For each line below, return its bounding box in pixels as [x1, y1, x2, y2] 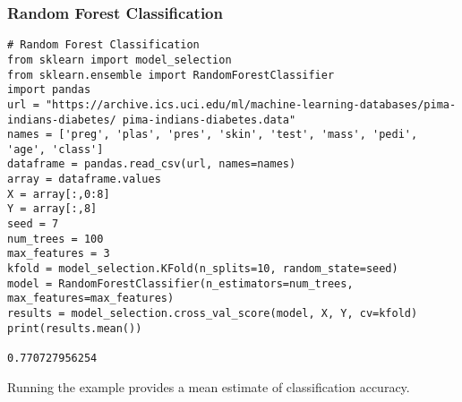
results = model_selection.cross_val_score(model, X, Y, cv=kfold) [7, 307, 418, 321]
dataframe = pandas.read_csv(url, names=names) [7, 158, 296, 171]
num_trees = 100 [7, 232, 104, 245]
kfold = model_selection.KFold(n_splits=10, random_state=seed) [7, 262, 398, 276]
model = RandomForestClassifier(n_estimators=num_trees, [7, 277, 354, 290]
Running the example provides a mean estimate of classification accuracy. [7, 377, 410, 396]
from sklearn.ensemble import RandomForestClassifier [7, 68, 335, 81]
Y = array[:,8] [7, 202, 98, 216]
